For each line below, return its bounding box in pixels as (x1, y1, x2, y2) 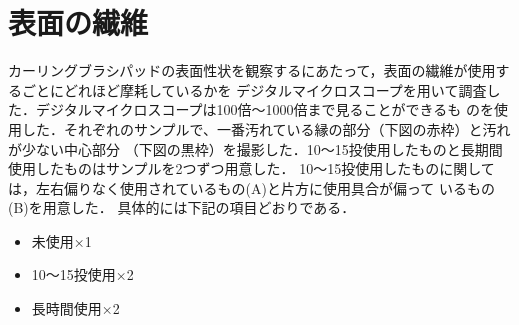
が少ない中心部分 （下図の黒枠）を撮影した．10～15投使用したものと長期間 (8, 138, 503, 159)
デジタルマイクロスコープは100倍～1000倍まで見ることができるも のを (35, 99, 494, 120)
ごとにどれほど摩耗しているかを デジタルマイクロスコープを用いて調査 (21, 79, 487, 100)
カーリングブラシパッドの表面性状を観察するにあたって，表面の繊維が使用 (8, 60, 496, 81)
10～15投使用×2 (31, 264, 134, 285)
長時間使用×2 (31, 298, 120, 319)
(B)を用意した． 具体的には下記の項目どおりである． (8, 197, 356, 218)
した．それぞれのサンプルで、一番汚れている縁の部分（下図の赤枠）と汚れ (21, 118, 511, 139)
